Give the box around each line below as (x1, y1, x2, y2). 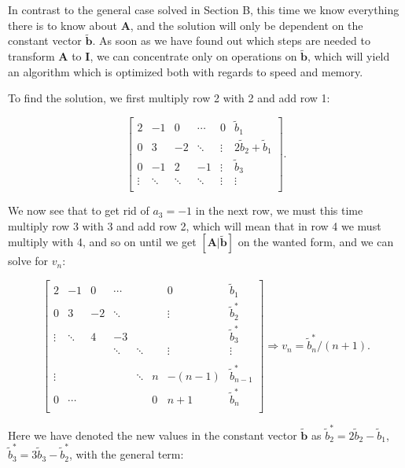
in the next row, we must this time (195, 202, 363, 219)
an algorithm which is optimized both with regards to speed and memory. (8, 63, 363, 79)
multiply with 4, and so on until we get (8, 234, 197, 250)
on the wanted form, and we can (237, 234, 394, 250)
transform (8, 48, 55, 64)
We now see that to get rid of (8, 202, 149, 219)
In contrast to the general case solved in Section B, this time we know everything (8, 2, 399, 17)
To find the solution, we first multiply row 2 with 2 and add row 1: (8, 90, 330, 106)
